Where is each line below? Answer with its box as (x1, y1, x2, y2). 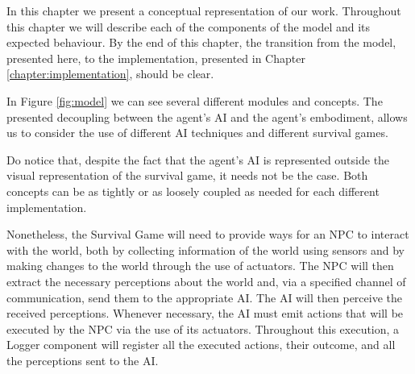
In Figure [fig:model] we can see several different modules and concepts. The (6, 92, 383, 109)
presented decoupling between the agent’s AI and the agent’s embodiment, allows (6, 108, 408, 125)
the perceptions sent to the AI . (6, 351, 159, 368)
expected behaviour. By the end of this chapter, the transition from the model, (6, 34, 396, 51)
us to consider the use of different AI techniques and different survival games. (6, 124, 388, 141)
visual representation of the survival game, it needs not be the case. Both (6, 167, 368, 184)
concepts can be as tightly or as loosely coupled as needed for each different (6, 182, 380, 199)
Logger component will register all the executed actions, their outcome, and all (6, 336, 396, 353)
